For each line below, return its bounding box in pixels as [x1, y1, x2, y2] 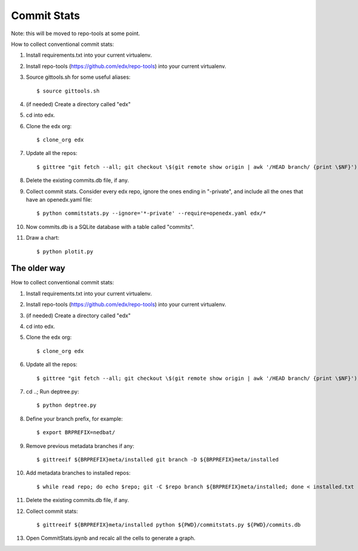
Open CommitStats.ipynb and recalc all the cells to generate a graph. [26, 534, 196, 542]
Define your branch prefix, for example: [26, 415, 123, 422]
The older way [11, 263, 66, 274]
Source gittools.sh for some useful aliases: [26, 73, 131, 81]
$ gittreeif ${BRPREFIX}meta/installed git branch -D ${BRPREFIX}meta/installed [36, 456, 279, 463]
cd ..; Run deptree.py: [26, 388, 79, 395]
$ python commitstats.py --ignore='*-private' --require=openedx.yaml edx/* [36, 210, 267, 217]
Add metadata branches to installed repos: [26, 469, 131, 476]
